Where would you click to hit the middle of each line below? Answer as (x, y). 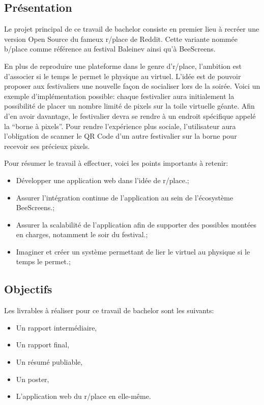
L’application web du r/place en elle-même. (83, 396)
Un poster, (33, 379)
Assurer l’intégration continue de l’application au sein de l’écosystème (125, 197)
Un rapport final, (43, 345)
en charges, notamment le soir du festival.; (82, 234)
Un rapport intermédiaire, (56, 327)
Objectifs (28, 289)
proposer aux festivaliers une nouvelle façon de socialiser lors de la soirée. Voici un (132, 86)
